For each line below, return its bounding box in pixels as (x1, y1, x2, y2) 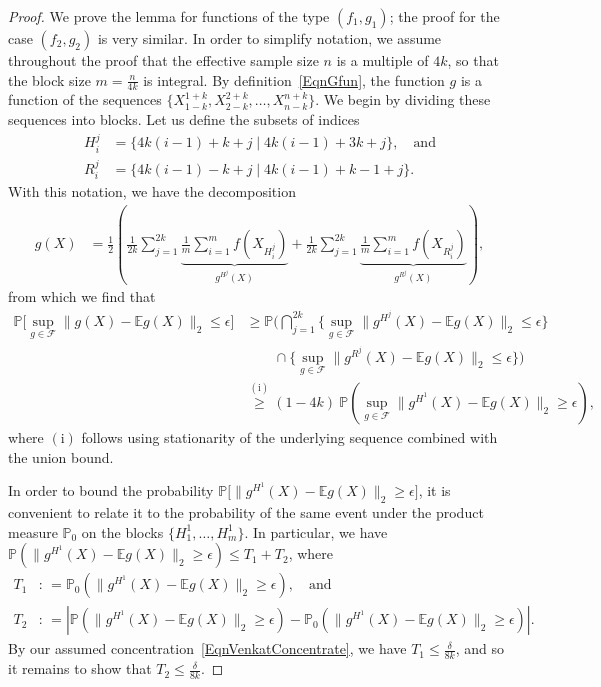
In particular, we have (252, 521, 388, 542)
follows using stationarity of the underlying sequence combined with (81, 427, 498, 448)
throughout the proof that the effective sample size (8, 50, 319, 70)
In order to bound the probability (8, 480, 214, 501)
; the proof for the (389, 6, 500, 26)
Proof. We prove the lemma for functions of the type (8, 6, 330, 26)
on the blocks (81, 521, 164, 542)
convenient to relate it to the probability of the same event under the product (8, 502, 484, 523)
